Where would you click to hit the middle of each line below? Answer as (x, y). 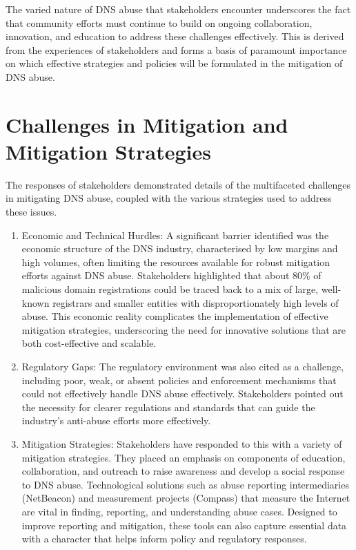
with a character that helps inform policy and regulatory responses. (164, 539)
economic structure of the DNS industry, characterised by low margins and (180, 248)
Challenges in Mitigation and (147, 124)
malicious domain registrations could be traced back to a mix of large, (170, 289)
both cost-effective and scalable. (89, 343)
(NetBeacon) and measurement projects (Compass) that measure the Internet (186, 498)
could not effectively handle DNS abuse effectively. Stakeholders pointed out (182, 393)
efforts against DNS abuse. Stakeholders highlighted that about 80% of (171, 275)
